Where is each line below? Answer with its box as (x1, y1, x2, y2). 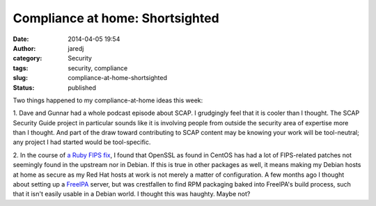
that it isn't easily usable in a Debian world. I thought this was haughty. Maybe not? (13, 190, 251, 198)
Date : (13, 35, 29, 43)
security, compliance (68, 63, 128, 72)
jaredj (68, 44, 84, 52)
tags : (13, 63, 29, 72)
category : (13, 54, 42, 63)
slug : (13, 74, 28, 82)
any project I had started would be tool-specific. (13, 138, 151, 146)
